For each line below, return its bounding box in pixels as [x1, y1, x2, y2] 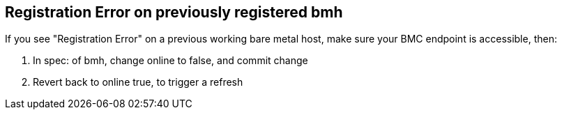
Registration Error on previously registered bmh [5, 3, 343, 21]
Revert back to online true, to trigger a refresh [33, 76, 243, 89]
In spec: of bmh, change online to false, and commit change [33, 54, 308, 67]
